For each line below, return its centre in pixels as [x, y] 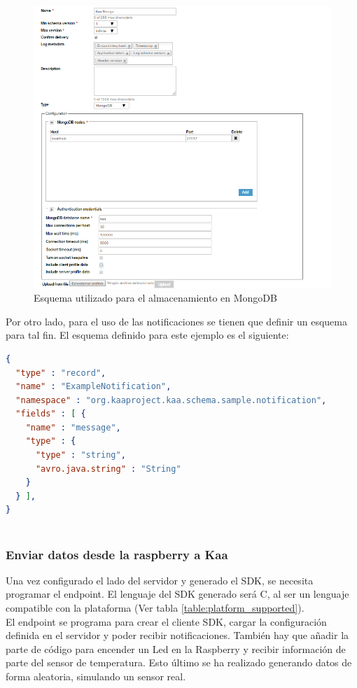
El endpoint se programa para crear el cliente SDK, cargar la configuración [166, 621]
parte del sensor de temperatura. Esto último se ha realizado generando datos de [179, 662]
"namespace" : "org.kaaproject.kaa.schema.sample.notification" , [171, 400]
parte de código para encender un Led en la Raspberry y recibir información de [176, 648]
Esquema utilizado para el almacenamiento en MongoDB [155, 298]
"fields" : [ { [51, 414]
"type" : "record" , [61, 373]
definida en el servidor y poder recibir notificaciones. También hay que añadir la [177, 635]
